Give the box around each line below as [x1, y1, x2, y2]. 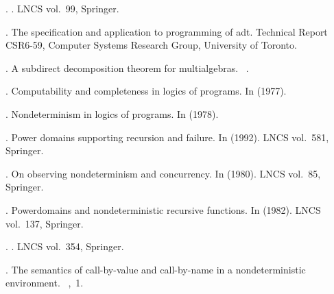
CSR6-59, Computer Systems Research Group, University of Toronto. [5, 38, 297, 52]
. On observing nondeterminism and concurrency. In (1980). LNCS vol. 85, [5, 166, 321, 180]
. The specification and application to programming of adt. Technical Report [5, 24, 328, 38]
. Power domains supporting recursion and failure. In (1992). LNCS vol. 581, [5, 130, 329, 144]
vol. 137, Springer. [5, 216, 84, 230]
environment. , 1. [5, 275, 84, 290]
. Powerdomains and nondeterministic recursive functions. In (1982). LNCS [5, 202, 321, 217]
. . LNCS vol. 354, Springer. [5, 239, 124, 254]
